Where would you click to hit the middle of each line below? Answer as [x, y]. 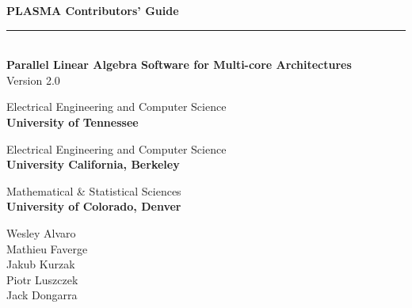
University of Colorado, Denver [94, 206]
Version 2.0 [33, 80]
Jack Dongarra [42, 295]
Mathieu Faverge [47, 248]
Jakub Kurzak [41, 264]
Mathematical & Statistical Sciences [94, 190]
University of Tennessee [72, 122]
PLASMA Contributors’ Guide [93, 10]
